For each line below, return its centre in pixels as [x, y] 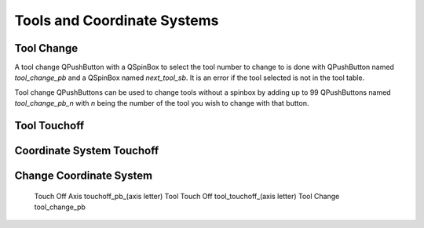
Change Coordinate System [84, 176]
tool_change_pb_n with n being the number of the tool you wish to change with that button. [162, 103]
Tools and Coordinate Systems [117, 20]
